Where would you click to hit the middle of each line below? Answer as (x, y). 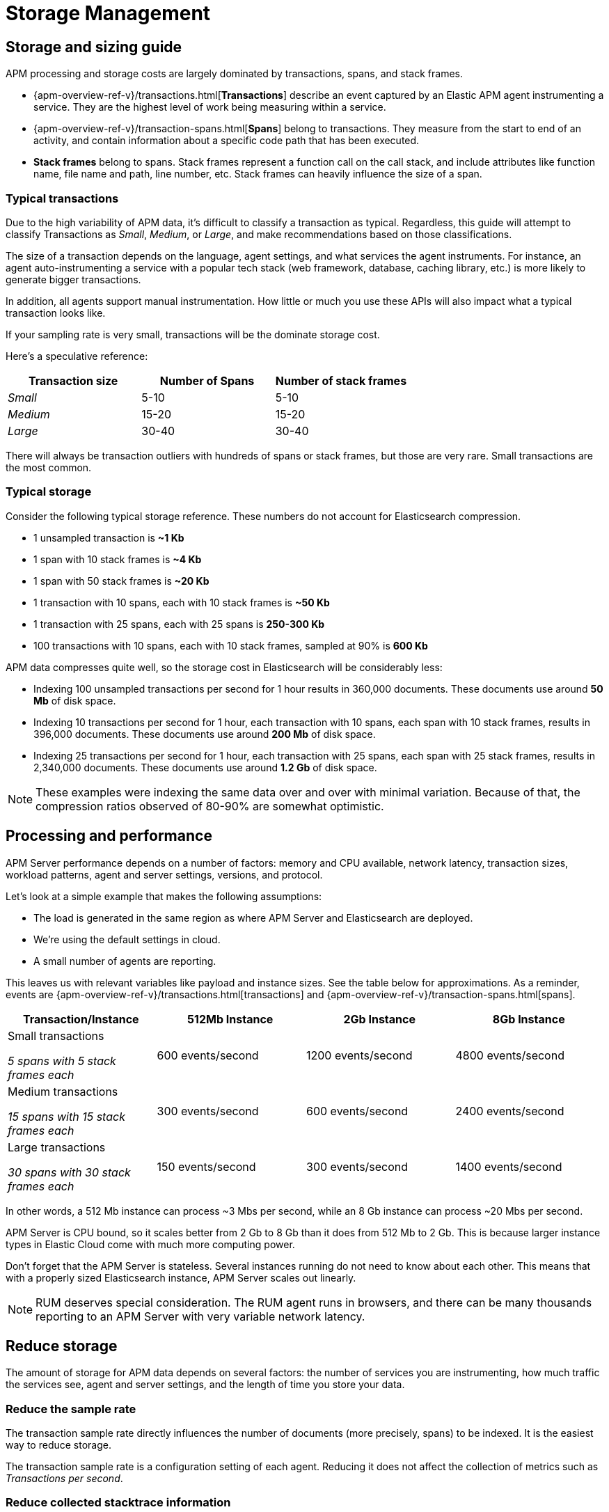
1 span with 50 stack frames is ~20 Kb (121, 581)
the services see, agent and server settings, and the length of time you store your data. (205, 1385)
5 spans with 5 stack (62, 1061)
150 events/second (206, 1166)
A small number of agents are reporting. (125, 961)
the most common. (49, 467)
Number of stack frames (341, 380)
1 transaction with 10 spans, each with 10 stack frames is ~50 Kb (182, 602)
